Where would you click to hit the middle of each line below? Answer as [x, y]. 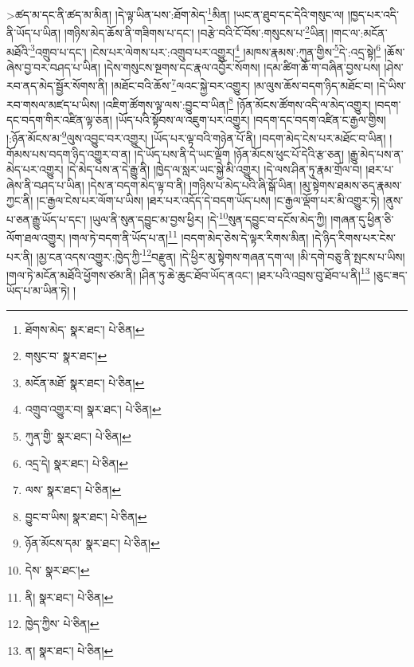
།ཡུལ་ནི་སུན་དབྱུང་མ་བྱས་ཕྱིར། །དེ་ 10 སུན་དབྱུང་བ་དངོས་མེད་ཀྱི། [208, 218]
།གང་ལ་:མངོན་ [359, 32]
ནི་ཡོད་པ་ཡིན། [33, 32]
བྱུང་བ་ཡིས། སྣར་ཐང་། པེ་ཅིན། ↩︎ [86, 516]
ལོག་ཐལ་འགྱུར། [36, 237]
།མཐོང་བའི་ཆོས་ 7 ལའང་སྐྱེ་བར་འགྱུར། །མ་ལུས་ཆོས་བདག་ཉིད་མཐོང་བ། [242, 84]
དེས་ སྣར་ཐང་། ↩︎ [57, 570]
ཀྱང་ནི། [20, 200]
